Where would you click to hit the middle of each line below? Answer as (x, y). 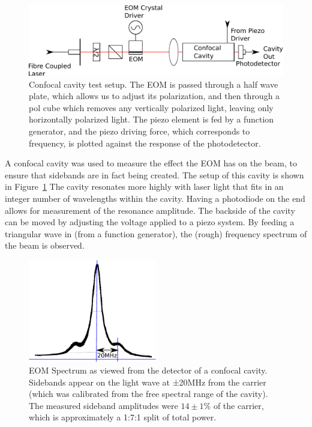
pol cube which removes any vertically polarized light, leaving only (151, 107)
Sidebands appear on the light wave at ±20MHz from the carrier (148, 382)
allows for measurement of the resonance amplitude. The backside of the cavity (150, 210)
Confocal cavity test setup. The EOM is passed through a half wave (154, 84)
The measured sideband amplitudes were (103, 405)
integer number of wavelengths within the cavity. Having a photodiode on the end (155, 198)
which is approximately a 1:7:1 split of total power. (123, 417)
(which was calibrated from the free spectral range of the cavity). (148, 394)
